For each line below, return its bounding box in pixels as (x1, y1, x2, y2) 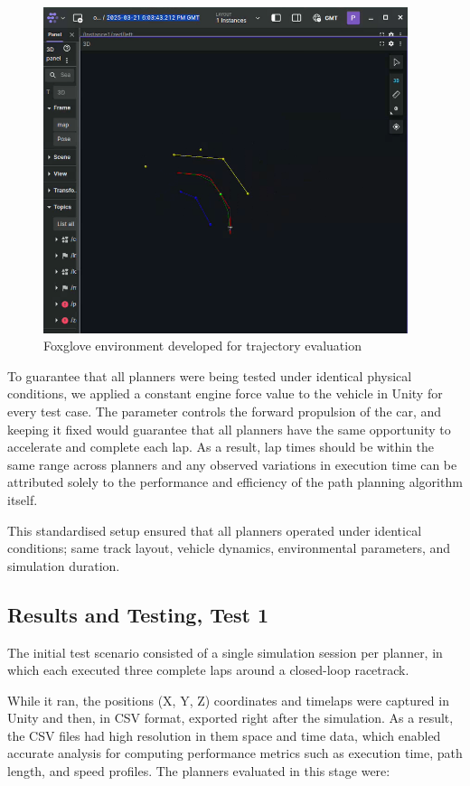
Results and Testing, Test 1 (7, 600, 269, 628)
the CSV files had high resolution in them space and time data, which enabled (7, 725, 441, 744)
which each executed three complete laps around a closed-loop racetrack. (7, 660, 409, 679)
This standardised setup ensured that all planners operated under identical (7, 520, 422, 539)
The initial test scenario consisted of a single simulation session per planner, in (7, 642, 443, 661)
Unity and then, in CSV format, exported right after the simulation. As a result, (7, 708, 454, 727)
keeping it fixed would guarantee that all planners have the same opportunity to (7, 419, 451, 438)
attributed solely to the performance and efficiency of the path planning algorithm (7, 473, 463, 491)
